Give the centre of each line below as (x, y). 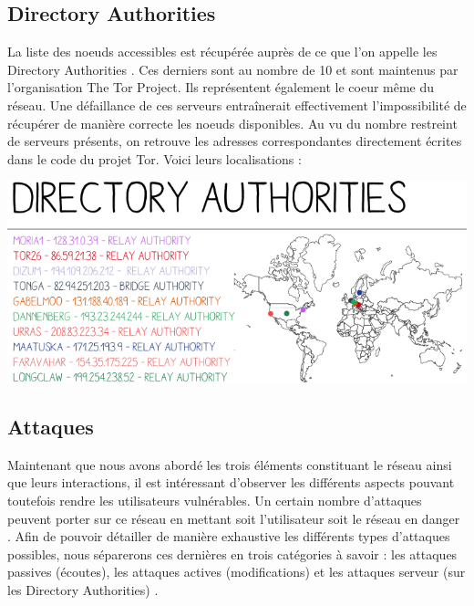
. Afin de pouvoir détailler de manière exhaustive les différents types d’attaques (229, 536)
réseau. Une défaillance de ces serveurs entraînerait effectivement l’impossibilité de (237, 104)
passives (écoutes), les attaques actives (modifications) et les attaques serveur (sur (237, 572)
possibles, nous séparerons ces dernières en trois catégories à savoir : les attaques (232, 554)
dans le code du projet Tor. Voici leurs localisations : (155, 158)
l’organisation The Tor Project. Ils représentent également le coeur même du (221, 87)
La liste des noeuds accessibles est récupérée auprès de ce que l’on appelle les (222, 52)
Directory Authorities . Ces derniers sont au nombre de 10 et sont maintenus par (233, 69)
